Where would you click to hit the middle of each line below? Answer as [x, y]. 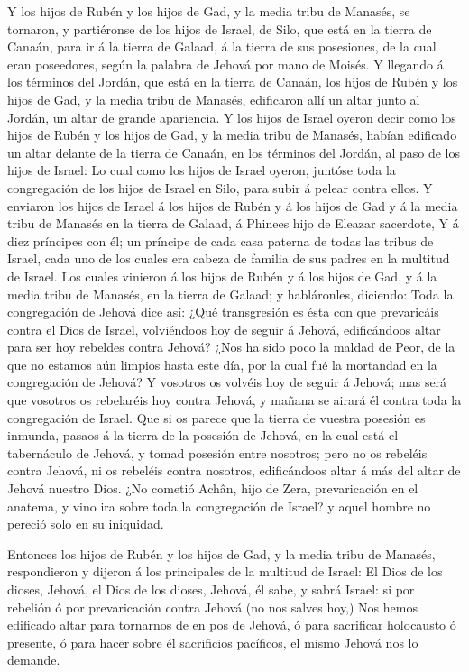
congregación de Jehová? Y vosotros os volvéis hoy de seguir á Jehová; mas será [227, 382]
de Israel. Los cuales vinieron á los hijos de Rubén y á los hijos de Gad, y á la [222, 276]
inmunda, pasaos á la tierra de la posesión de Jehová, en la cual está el [203, 435]
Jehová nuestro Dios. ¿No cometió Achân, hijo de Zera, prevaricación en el [213, 488]
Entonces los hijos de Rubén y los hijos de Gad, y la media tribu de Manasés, [221, 553]
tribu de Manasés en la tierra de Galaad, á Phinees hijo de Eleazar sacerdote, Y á [233, 223]
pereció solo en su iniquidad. [86, 524]
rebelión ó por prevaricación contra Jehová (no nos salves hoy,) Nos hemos [212, 607]
